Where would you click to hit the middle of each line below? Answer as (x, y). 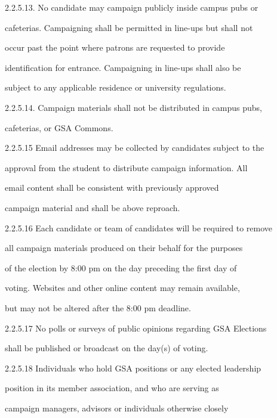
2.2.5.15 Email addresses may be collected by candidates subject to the (135, 148)
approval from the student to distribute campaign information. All (126, 167)
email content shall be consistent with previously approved (112, 188)
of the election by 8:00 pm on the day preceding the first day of (121, 267)
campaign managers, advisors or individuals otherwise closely (117, 408)
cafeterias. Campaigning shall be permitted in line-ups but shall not (129, 27)
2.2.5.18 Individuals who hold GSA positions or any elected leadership (133, 368)
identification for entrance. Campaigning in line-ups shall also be (123, 67)
